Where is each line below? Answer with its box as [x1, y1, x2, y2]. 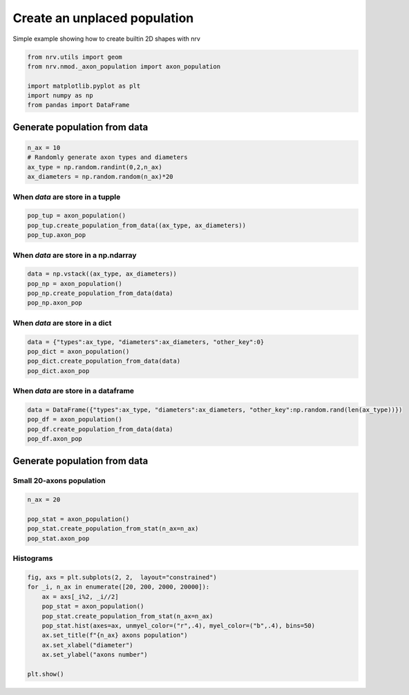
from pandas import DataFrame [27, 101, 130, 109]
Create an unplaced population [12, 10, 194, 26]
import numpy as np [27, 92, 93, 99]
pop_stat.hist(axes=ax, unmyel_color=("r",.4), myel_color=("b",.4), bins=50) [41, 622, 316, 629]
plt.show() [27, 670, 64, 678]
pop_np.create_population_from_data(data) [27, 289, 173, 297]
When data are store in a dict [12, 318, 112, 327]
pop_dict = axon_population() [27, 347, 130, 356]
